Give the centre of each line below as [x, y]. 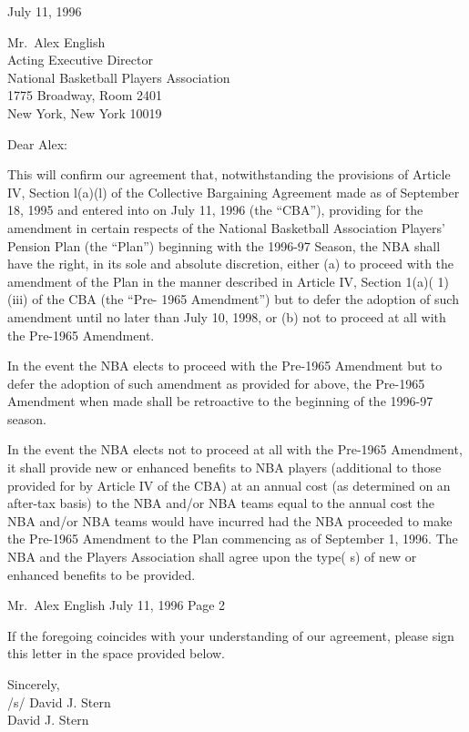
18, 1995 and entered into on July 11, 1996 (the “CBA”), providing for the [215, 210]
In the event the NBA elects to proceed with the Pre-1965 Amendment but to [225, 366]
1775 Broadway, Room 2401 [85, 95]
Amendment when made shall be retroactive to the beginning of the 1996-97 [220, 401]
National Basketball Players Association [119, 77]
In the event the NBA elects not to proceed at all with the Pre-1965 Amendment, [235, 449]
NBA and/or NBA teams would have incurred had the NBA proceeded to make [230, 520]
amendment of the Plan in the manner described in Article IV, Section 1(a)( [220, 281]
